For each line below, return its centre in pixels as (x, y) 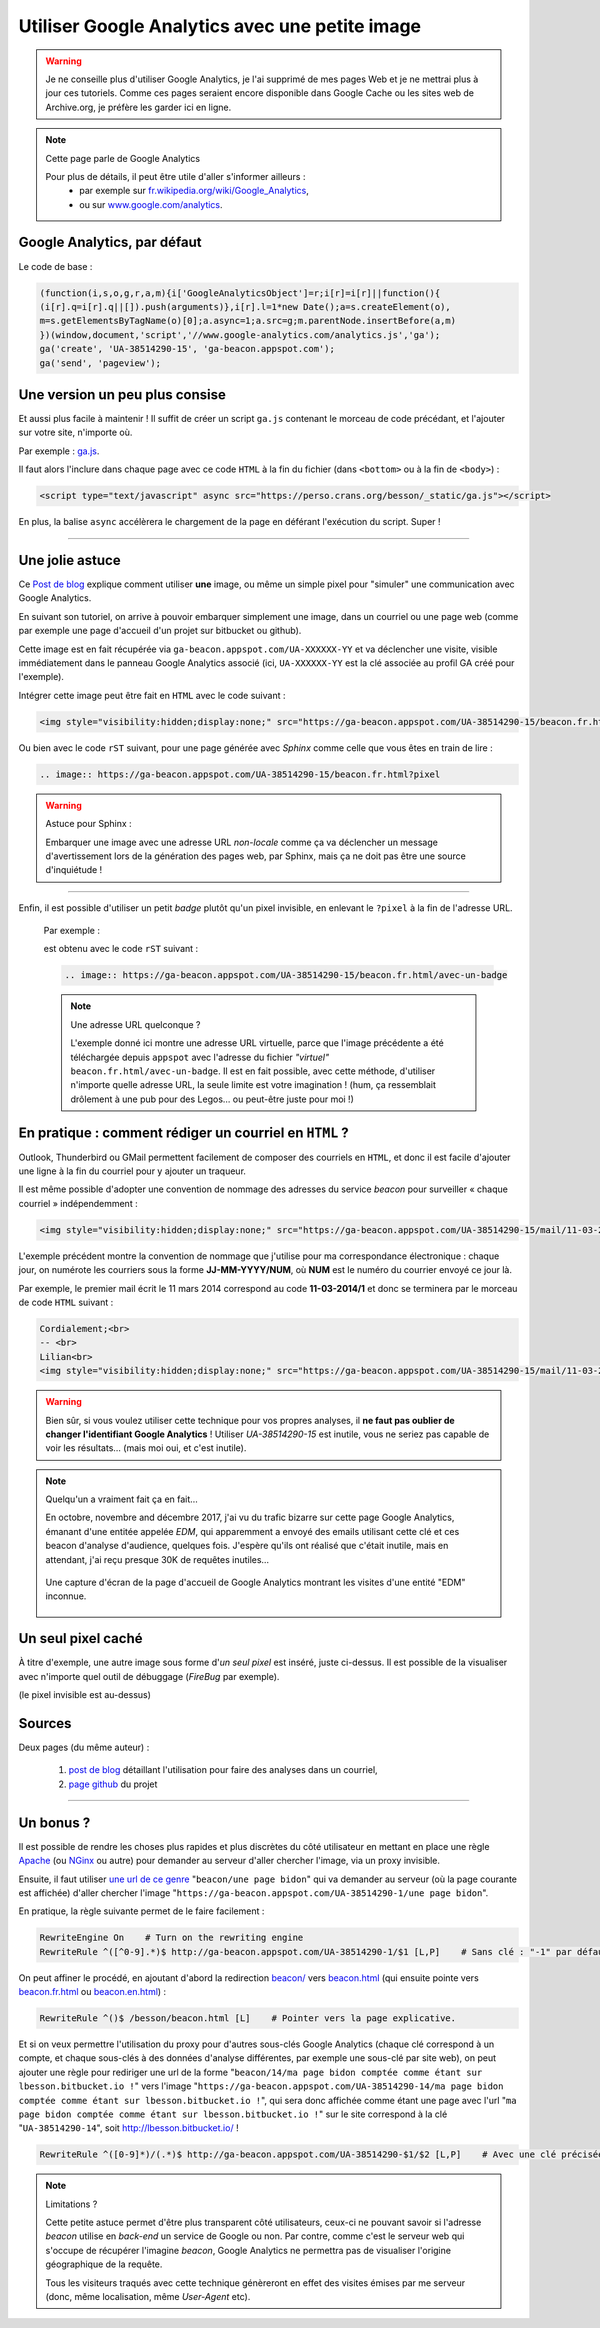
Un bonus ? (54, 1822)
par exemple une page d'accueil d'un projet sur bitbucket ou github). (160, 631)
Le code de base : (55, 266)
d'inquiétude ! (74, 870)
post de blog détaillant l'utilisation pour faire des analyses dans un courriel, (223, 1770)
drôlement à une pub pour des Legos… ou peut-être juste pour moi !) (212, 1099)
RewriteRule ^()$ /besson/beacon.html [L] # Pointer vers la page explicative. (248, 2018)
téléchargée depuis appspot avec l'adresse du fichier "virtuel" (200, 1057)
